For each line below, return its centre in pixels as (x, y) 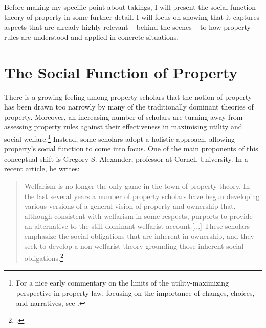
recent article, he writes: (42, 169)
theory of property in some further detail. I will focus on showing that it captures (132, 17)
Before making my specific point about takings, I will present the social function (130, 7)
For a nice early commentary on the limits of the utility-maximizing (123, 283)
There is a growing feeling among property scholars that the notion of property (128, 96)
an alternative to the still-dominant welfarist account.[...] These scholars (137, 226)
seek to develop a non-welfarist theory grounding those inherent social (134, 246)
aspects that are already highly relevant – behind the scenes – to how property (127, 27)
